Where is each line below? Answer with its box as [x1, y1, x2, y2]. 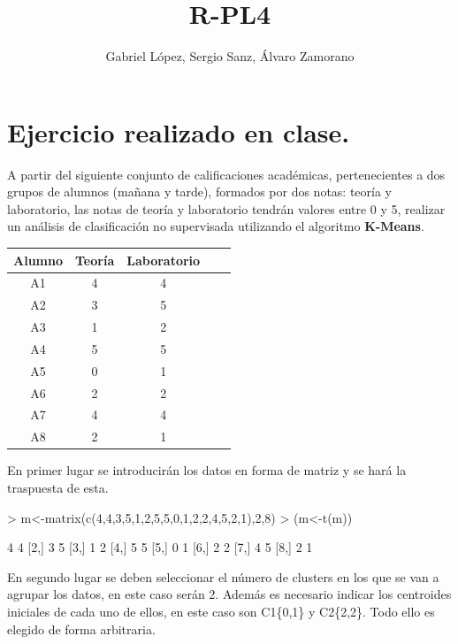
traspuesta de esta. [7, 478, 109, 496]
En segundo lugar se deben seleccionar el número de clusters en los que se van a [7, 567, 439, 586]
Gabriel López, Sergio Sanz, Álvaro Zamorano [105, 47, 355, 65]
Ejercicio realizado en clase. [7, 113, 350, 149]
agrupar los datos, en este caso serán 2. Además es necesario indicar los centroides [7, 585, 452, 603]
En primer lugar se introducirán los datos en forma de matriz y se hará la [7, 461, 407, 479]
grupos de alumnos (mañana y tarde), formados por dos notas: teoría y [7, 182, 392, 201]
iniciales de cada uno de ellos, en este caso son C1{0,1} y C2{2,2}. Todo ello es [7, 602, 435, 620]
